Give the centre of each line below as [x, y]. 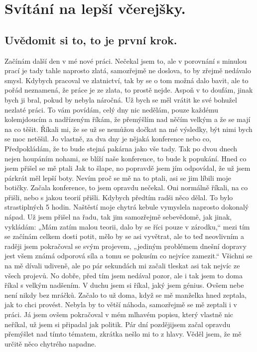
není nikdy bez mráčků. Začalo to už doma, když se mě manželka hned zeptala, [126, 294]
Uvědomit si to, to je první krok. [91, 40]
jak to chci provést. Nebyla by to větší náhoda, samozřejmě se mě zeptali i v [121, 304]
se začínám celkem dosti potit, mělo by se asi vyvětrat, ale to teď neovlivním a [124, 236]
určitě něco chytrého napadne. [51, 343]
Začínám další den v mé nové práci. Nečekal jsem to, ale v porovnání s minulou [126, 60]
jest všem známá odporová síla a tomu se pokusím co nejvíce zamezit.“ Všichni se [128, 256]
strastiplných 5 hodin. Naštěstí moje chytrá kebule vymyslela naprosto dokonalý [127, 207]
